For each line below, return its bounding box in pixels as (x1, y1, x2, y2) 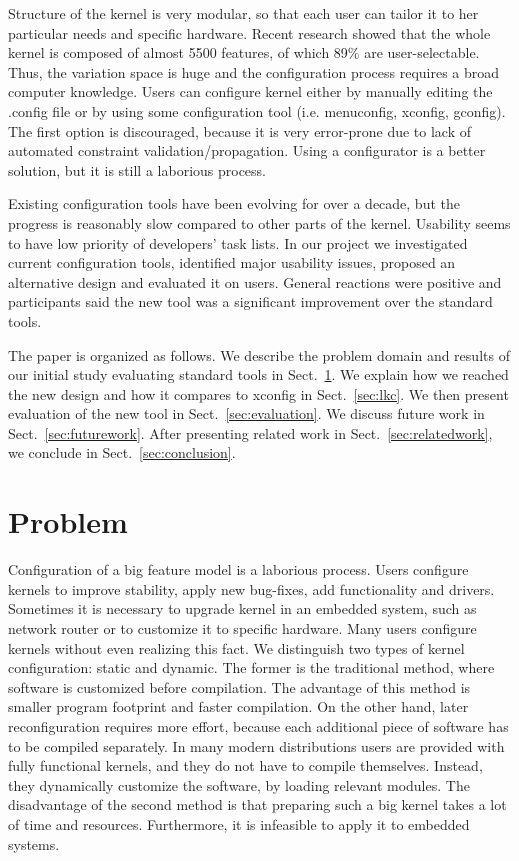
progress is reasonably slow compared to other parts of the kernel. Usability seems (8, 212, 511, 233)
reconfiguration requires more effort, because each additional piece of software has (8, 715, 509, 736)
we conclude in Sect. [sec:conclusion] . (8, 442, 236, 463)
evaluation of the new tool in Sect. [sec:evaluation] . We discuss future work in (8, 403, 485, 424)
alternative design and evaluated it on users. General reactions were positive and (8, 271, 502, 292)
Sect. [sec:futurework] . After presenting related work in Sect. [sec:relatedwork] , (8, 422, 493, 443)
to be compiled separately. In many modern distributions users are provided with (8, 735, 505, 756)
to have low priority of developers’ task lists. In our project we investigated (8, 232, 468, 253)
